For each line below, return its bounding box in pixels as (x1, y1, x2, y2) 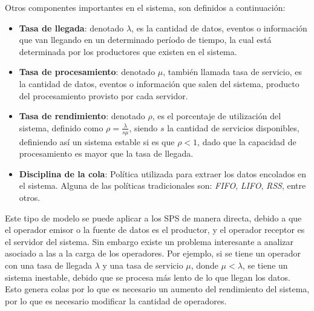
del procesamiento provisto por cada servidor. (19, 89, 188, 102)
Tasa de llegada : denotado (19, 21, 124, 34)
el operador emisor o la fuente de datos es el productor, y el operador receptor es (5, 223, 305, 236)
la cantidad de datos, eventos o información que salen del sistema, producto (19, 77, 299, 90)
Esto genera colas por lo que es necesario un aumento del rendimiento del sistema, (5, 283, 310, 295)
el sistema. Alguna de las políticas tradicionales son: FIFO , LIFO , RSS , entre (19, 179, 306, 192)
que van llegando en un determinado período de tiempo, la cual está (19, 33, 272, 46)
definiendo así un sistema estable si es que (19, 135, 175, 148)
